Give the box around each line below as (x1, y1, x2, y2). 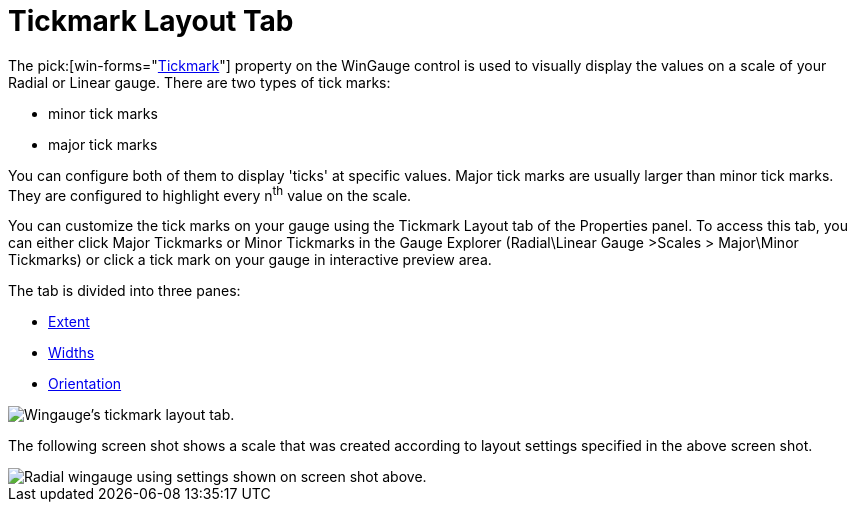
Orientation (48, 375, 122, 393)
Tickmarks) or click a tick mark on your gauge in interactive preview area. (8, 251, 492, 269)
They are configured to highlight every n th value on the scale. (8, 183, 412, 204)
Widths (48, 344, 95, 362)
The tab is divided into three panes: (8, 282, 241, 300)
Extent (48, 313, 90, 331)
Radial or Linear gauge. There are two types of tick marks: (8, 73, 391, 91)
